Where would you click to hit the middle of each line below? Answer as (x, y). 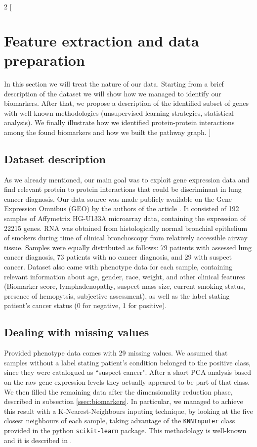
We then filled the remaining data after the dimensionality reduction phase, (118, 391)
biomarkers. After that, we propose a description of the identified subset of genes (126, 103)
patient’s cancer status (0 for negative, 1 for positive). (86, 305)
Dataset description (55, 158)
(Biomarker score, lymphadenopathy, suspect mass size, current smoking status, (125, 286)
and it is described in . (38, 440)
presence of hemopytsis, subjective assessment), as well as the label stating (117, 295)
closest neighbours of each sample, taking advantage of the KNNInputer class (120, 421)
